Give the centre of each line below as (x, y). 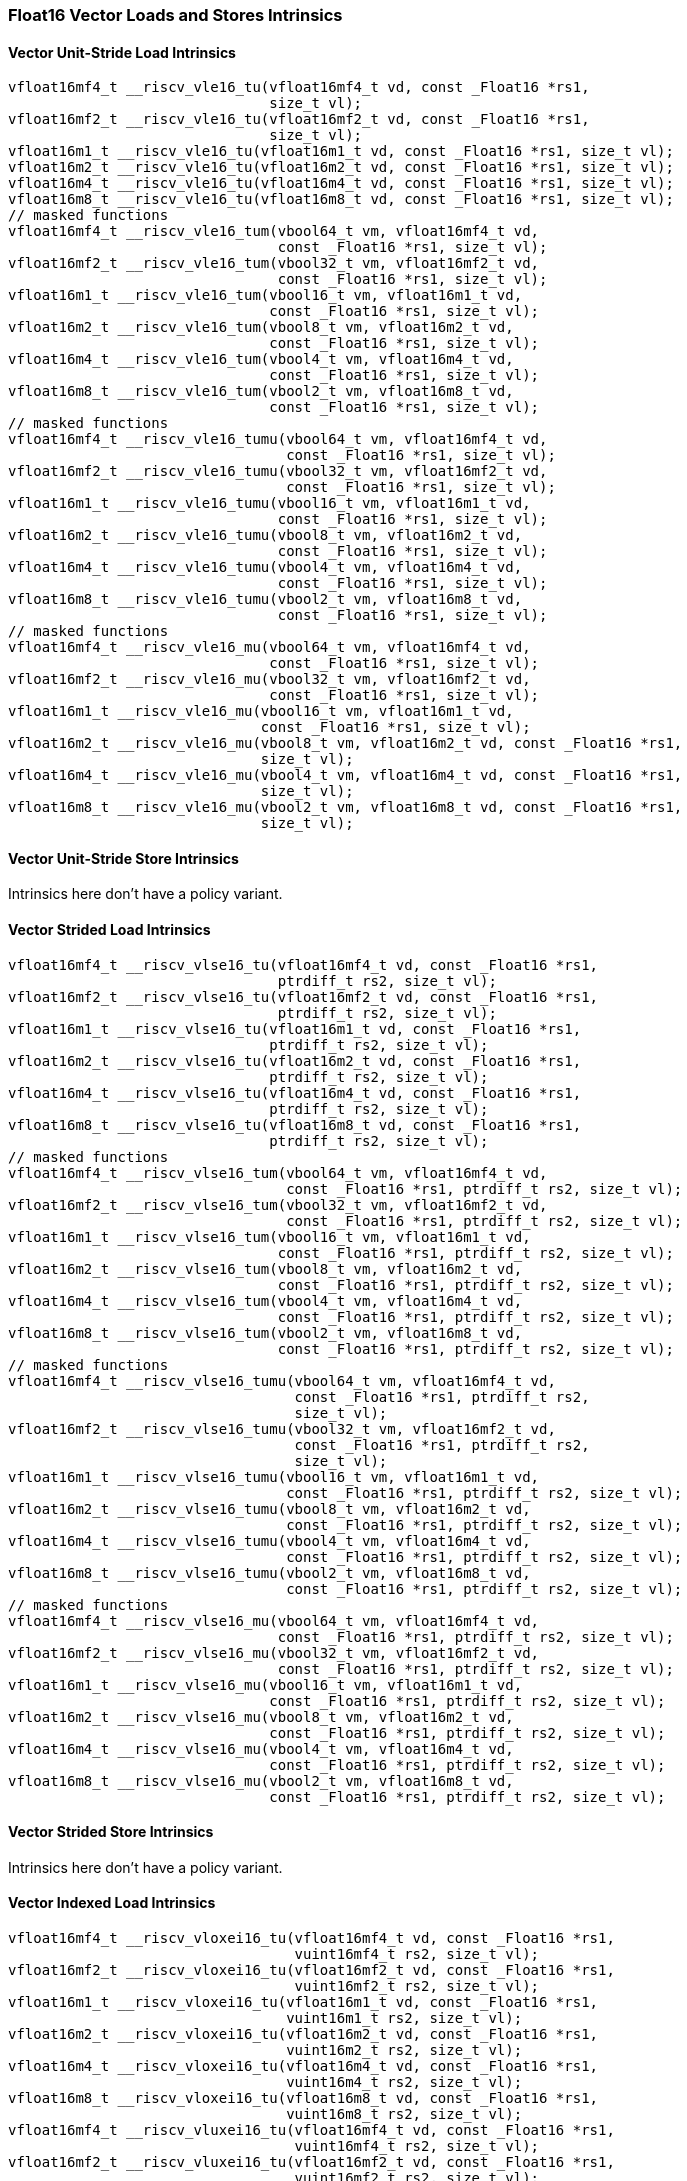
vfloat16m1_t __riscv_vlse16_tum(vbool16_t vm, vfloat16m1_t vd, (269, 1236)
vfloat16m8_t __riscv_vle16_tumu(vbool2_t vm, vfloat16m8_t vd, (265, 599)
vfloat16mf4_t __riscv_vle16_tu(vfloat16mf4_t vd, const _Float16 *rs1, (299, 87)
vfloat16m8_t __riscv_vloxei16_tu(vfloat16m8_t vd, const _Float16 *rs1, (303, 2098)
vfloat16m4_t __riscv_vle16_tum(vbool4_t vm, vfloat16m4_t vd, (261, 359)
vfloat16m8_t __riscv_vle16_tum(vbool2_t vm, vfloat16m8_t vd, (261, 391)
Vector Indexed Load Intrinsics (112, 1903)
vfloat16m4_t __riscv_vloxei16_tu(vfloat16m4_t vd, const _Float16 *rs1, (303, 2066)
